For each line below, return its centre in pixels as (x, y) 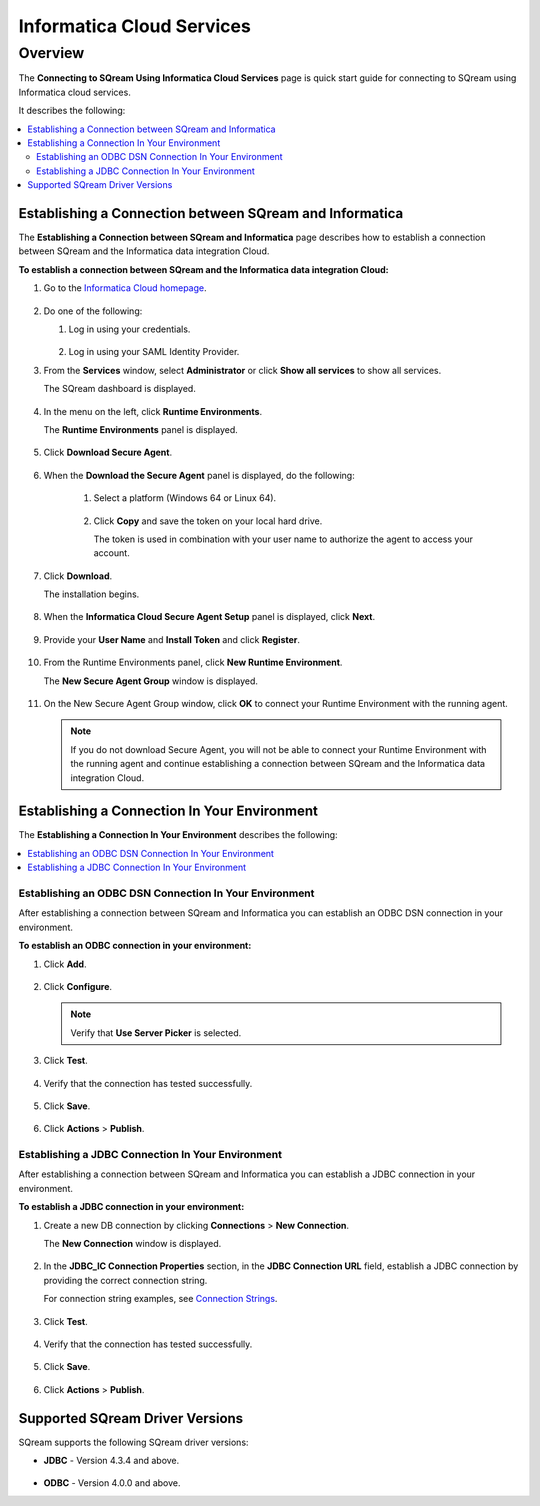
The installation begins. (91, 594)
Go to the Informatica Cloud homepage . (125, 288)
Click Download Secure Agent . (108, 452)
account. (111, 553)
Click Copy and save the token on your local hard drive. (208, 521)
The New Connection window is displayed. (132, 1244)
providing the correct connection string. (125, 1280)
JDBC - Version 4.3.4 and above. (111, 1461)
